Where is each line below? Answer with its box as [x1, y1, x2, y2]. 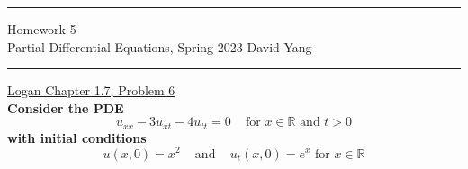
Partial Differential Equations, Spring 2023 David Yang [7, 37, 312, 56]
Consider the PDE [7, 98, 124, 117]
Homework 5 [7, 20, 76, 38]
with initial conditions [7, 128, 147, 147]
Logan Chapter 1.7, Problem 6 [7, 81, 175, 100]
